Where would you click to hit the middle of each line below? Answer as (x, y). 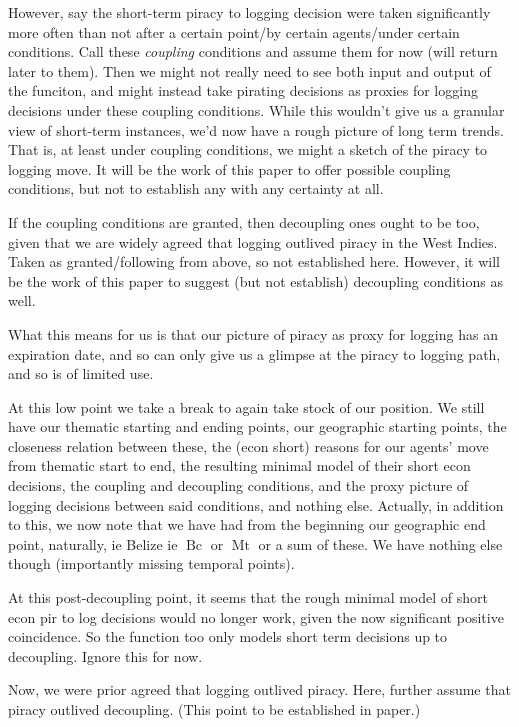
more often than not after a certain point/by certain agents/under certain (234, 31)
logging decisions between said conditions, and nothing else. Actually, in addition (256, 504)
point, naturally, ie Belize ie (93, 543)
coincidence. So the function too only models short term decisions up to (228, 636)
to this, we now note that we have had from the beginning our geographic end (247, 524)
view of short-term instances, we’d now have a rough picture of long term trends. (256, 129)
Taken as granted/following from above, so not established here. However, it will (254, 261)
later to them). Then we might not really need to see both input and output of (249, 70)
